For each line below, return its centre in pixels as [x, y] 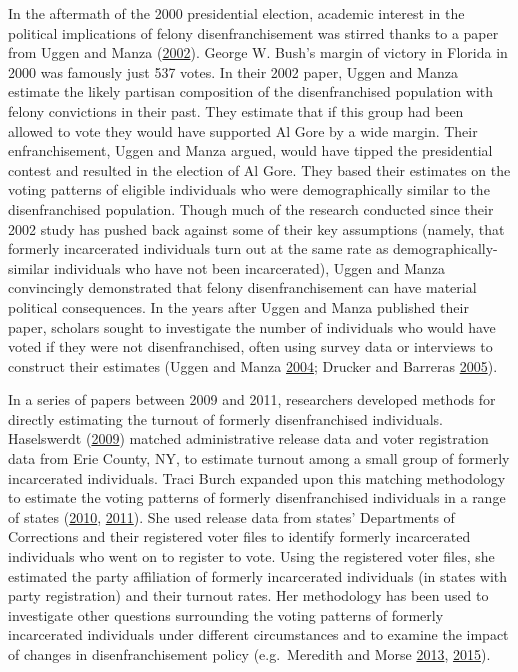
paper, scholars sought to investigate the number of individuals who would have [252, 326]
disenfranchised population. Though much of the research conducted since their [251, 208]
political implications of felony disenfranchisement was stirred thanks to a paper [253, 32]
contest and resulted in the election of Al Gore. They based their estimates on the [259, 169]
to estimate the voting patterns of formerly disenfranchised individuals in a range [257, 497]
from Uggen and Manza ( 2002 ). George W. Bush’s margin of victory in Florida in [258, 52]
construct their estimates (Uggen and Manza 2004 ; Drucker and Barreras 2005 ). [253, 365]
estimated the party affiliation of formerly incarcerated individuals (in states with [258, 575]
